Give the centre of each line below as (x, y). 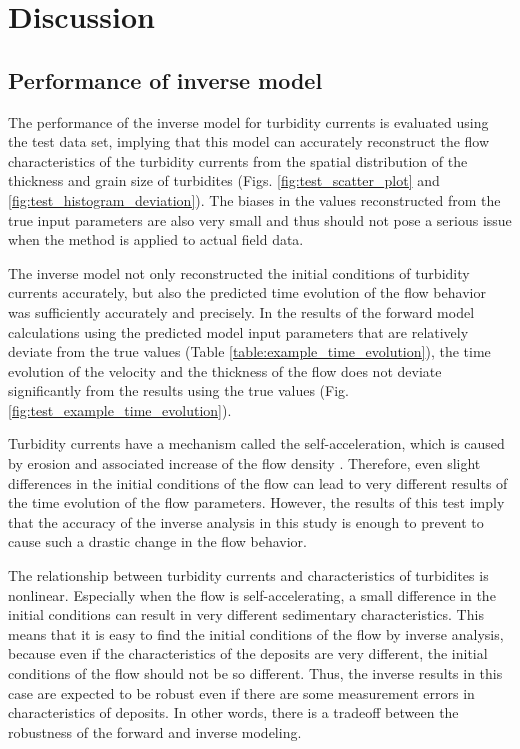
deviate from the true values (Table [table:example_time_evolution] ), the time (249, 351)
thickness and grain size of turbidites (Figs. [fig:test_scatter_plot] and (224, 180)
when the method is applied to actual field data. (156, 239)
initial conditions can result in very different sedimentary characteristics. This (246, 614)
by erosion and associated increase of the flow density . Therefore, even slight (244, 463)
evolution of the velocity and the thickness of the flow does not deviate (225, 370)
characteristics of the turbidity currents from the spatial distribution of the (238, 160)
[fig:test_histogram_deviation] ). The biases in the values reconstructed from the (254, 199)
